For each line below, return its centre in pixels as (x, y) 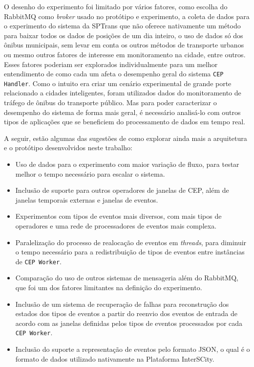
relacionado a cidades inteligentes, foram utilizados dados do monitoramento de (123, 93)
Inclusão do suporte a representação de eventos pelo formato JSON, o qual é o (133, 349)
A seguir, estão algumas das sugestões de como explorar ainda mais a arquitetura (126, 138)
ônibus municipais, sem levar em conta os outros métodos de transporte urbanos (124, 45)
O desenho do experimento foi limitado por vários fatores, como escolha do (116, 6)
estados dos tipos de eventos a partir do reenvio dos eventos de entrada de (126, 313)
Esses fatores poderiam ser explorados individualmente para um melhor (111, 64)
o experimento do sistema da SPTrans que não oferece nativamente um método (122, 26)
